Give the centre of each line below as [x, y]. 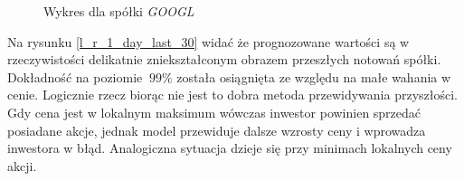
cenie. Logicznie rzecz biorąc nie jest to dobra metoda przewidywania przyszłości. [232, 95]
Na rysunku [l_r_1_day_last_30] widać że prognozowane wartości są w [208, 41]
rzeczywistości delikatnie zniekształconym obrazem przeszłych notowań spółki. [224, 59]
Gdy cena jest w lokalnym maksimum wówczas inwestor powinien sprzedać [214, 112]
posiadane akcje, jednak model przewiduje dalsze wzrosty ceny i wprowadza [217, 130]
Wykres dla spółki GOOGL [119, 11]
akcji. [22, 165]
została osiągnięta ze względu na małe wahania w [314, 76]
